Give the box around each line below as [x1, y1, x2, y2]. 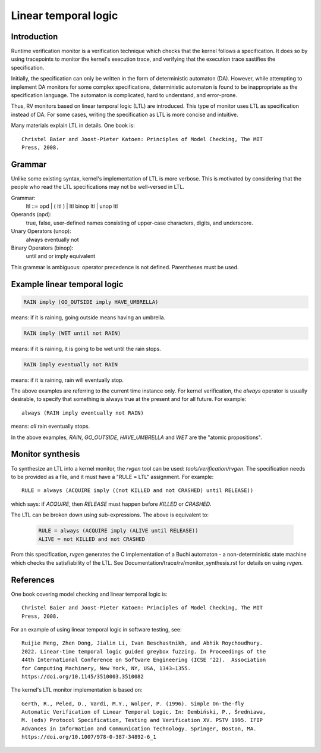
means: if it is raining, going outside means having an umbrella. [11, 313, 166, 321]
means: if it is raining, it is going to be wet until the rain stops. [11, 345, 162, 352]
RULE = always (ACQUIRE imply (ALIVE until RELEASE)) [38, 527, 199, 534]
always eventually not [26, 236, 80, 243]
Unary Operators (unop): [11, 228, 71, 235]
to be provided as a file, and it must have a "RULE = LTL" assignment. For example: [11, 473, 214, 480]
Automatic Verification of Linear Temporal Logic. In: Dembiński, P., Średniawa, [21, 709, 266, 715]
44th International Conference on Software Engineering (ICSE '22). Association [21, 656, 266, 664]
